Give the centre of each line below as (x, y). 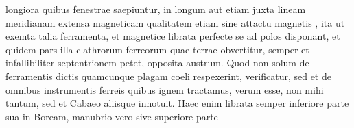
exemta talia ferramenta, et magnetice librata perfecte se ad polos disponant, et (173, 36)
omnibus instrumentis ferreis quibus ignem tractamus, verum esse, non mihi (165, 89)
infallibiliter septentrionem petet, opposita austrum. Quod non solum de (157, 63)
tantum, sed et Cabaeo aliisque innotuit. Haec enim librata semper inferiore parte (177, 103)
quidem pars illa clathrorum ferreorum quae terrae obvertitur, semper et (157, 49)
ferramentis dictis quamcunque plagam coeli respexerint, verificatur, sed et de (168, 76)
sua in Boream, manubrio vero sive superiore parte (112, 116)
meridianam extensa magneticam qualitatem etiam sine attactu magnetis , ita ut (175, 22)
